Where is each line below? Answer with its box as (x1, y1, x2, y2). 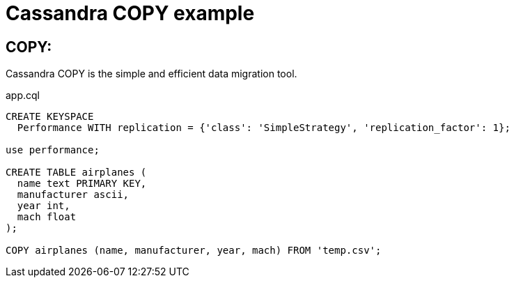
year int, (17, 200, 70, 212)
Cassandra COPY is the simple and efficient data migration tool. (6, 68, 297, 80)
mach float (17, 211, 77, 223)
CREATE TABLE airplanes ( (6, 167, 147, 178)
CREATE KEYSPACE (6, 111, 94, 123)
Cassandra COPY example (6, 1, 255, 25)
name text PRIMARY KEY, (17, 178, 147, 190)
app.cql (6, 89, 40, 102)
